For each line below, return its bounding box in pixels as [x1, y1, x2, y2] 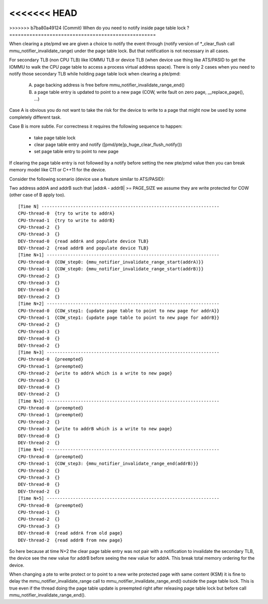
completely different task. [9, 114, 62, 120]
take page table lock [34, 135, 76, 141]
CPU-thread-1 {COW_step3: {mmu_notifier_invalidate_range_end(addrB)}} [18, 461, 199, 466]
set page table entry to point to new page [34, 149, 119, 154]
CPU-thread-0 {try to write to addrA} [18, 211, 115, 216]
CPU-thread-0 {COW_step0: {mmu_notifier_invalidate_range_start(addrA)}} [18, 259, 204, 265]
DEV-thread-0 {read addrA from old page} [18, 530, 123, 536]
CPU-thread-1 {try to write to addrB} [18, 218, 115, 223]
